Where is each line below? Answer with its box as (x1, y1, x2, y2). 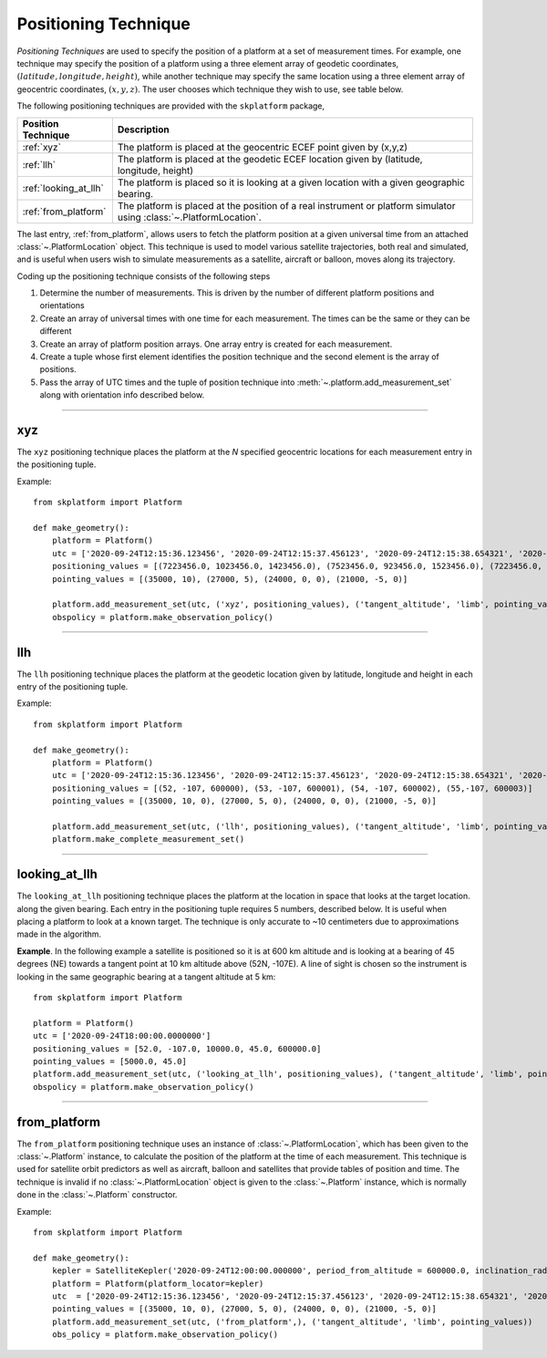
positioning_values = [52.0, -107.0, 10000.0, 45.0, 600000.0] (33, 1043, 322, 1053)
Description (117, 123, 170, 136)
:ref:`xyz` (22, 140, 61, 153)
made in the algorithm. (16, 928, 102, 939)
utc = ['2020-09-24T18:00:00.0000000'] (33, 1031, 212, 1042)
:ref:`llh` (22, 158, 57, 171)
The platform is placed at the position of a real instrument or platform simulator (117, 199, 456, 212)
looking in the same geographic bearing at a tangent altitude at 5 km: (16, 971, 276, 982)
